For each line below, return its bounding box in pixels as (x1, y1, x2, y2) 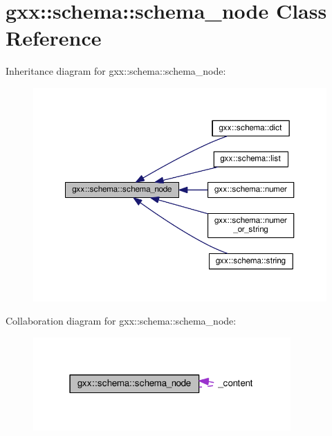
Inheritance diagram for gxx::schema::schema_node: (6, 64, 226, 78)
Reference (6, 24, 102, 52)
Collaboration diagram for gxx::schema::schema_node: (6, 314, 237, 328)
